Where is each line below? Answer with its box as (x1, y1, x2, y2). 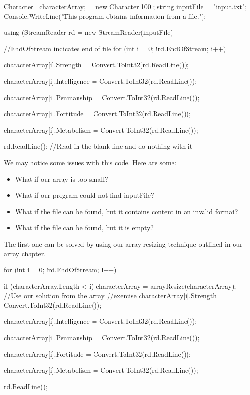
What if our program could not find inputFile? (15, 190, 154, 200)
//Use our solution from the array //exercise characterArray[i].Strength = (4, 290, 224, 300)
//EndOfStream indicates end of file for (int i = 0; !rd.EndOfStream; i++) (4, 43, 226, 53)
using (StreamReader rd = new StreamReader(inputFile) (4, 27, 173, 37)
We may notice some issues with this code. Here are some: (4, 157, 176, 167)
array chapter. (4, 248, 46, 258)
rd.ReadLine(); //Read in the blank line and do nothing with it (4, 141, 193, 151)
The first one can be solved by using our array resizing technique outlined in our (4, 238, 243, 249)
